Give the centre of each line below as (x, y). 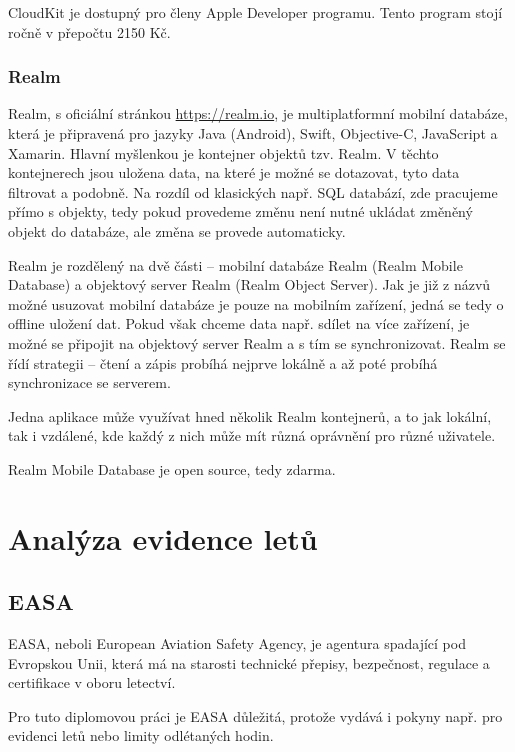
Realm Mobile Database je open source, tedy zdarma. (172, 468)
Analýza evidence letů (163, 537)
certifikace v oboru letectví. (92, 682)
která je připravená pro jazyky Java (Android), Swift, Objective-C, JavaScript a (253, 133)
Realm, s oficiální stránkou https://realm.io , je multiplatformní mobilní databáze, (258, 113)
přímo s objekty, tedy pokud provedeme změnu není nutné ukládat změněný (240, 211)
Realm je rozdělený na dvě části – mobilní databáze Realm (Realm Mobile (235, 264)
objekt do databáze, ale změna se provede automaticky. (177, 230)
